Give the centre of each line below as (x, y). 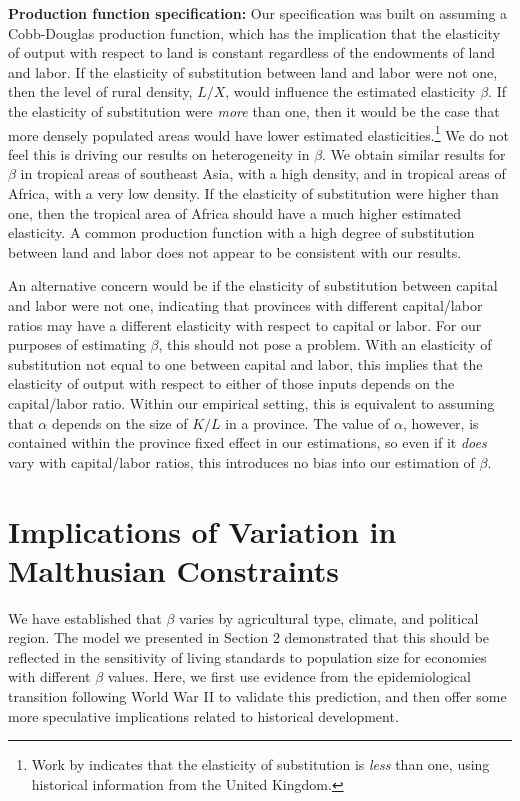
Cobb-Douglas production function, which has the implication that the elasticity (254, 32)
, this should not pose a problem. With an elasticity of (325, 344)
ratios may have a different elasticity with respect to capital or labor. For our (245, 324)
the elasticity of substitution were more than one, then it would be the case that (254, 110)
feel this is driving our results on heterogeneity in (159, 153)
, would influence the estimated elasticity (350, 91)
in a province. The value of (307, 422)
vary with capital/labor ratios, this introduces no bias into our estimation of (241, 461)
